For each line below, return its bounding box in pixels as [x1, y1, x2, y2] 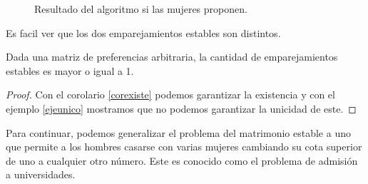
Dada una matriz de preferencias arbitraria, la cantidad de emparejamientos [6, 49, 338, 64]
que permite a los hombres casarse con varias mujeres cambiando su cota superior [6, 139, 362, 154]
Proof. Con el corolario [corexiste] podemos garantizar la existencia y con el [6, 87, 335, 102]
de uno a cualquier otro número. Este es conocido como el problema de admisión [6, 153, 358, 168]
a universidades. [6, 167, 76, 182]
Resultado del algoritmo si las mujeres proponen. [34, 1, 247, 16]
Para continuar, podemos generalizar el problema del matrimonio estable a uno [6, 125, 351, 140]
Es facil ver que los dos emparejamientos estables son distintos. [6, 25, 281, 40]
